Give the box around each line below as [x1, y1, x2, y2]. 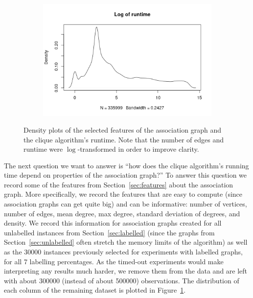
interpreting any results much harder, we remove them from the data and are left [4, 266, 248, 276]
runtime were [23, 144, 63, 154]
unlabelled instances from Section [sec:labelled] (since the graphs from [4, 227, 215, 237]
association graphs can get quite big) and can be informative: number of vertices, [4, 199, 247, 209]
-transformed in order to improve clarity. [77, 144, 199, 154]
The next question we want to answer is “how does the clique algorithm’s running [4, 160, 249, 170]
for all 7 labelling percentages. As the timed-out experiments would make [4, 256, 224, 266]
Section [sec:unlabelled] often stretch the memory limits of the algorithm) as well [4, 237, 248, 247]
